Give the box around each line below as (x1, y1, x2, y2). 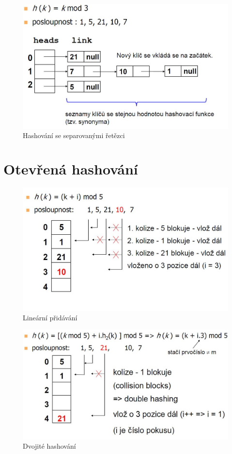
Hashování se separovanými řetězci (23, 130, 125, 140)
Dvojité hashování (23, 441, 76, 451)
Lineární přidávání (23, 313, 77, 323)
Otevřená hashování (3, 159, 138, 179)
